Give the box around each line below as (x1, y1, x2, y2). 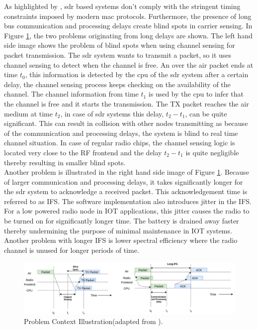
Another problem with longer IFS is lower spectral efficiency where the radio (4, 235, 238, 245)
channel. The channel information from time (4, 89, 139, 99)
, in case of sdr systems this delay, (60, 108, 164, 118)
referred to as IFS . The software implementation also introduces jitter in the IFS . (4, 196, 252, 206)
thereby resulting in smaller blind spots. (4, 157, 126, 167)
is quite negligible (185, 147, 239, 157)
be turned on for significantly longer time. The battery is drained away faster (4, 216, 239, 226)
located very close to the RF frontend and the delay (4, 147, 162, 157)
